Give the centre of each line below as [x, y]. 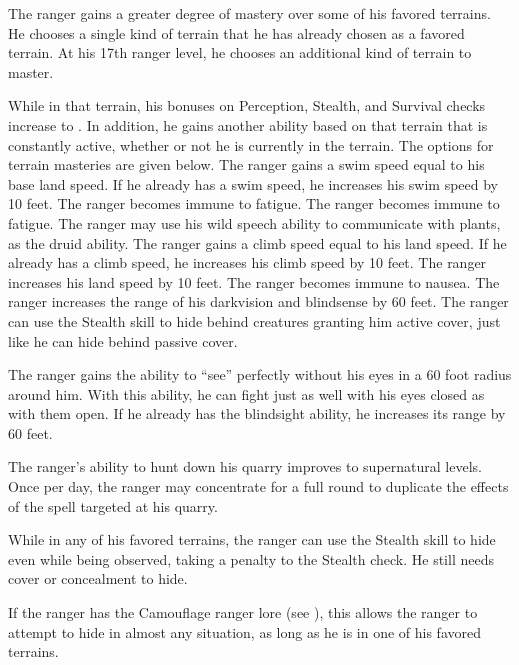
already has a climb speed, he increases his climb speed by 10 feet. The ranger [247, 262]
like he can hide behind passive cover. [123, 340]
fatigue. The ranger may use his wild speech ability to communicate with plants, [254, 222]
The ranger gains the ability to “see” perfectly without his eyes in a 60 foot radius [260, 374]
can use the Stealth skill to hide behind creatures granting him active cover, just [254, 320]
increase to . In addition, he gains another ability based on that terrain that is [248, 124]
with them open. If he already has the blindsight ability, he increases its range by [257, 413]
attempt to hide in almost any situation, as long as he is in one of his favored [244, 631]
